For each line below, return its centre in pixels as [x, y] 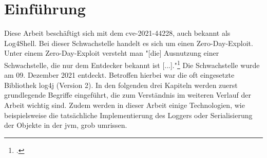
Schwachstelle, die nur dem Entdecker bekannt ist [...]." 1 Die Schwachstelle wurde [132, 64]
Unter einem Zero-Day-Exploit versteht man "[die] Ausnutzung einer [112, 53]
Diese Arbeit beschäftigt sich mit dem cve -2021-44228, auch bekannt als [117, 33]
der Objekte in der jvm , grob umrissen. [66, 125]
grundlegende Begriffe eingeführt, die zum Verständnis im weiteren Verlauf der [128, 95]
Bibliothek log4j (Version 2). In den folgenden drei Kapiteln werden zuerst [121, 85]
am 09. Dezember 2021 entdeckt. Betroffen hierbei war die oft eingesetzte [119, 75]
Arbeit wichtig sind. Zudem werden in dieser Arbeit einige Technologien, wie [125, 105]
